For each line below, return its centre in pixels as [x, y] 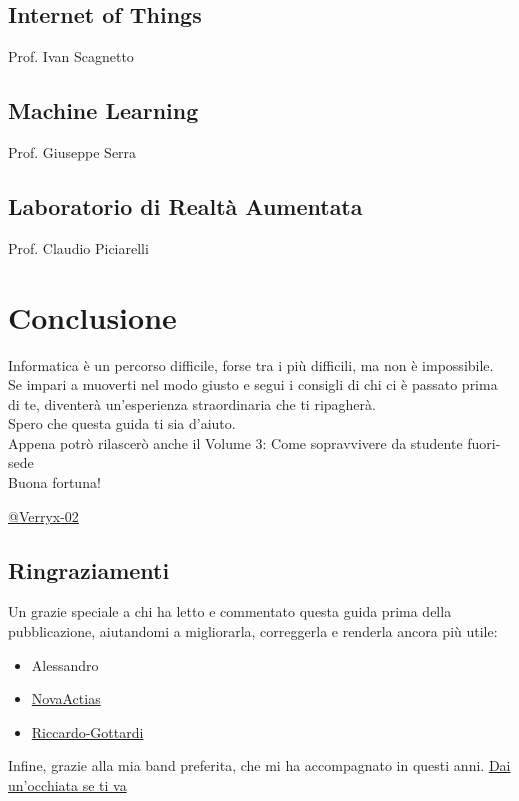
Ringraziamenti [89, 569]
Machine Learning [103, 110]
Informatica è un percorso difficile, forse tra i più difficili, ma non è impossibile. [251, 364]
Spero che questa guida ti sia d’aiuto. [122, 423]
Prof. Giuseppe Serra [72, 152]
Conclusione [92, 316]
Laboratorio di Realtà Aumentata [185, 205]
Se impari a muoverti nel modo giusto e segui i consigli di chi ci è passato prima [253, 384]
